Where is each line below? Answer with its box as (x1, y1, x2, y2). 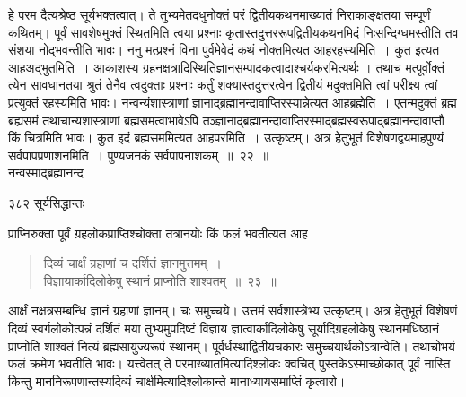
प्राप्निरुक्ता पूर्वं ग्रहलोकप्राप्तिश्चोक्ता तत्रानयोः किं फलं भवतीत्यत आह (8, 223, 308, 242)
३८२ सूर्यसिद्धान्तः (8, 193, 85, 211)
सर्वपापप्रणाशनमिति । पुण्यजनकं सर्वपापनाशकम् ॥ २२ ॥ (8, 145, 268, 164)
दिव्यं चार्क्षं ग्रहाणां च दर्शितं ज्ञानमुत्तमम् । (43, 254, 222, 272)
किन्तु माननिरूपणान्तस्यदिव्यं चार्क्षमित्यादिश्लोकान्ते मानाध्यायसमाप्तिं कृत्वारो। (8, 371, 346, 390)
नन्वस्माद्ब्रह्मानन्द (8, 163, 84, 182)
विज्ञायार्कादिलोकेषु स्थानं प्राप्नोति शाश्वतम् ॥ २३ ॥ (43, 271, 277, 289)
